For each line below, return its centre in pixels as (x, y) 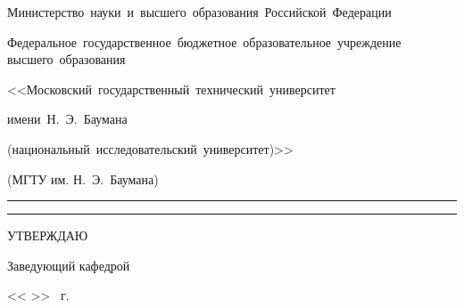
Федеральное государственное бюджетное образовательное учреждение (204, 41)
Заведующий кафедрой (69, 265)
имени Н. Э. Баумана (67, 119)
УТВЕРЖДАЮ (48, 235)
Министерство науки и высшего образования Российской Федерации (199, 12)
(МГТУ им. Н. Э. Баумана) (83, 178)
